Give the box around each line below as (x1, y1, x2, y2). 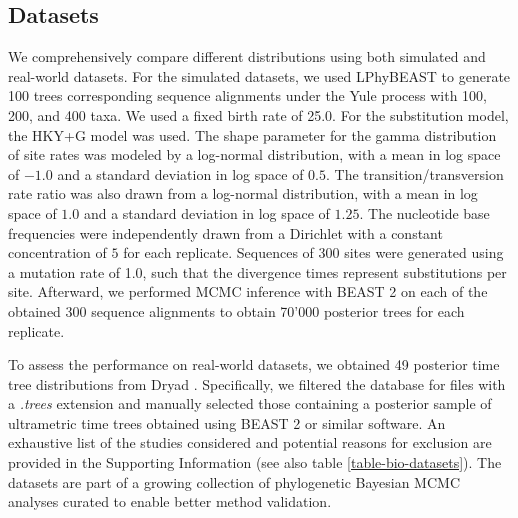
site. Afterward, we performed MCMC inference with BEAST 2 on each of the (8, 281, 488, 302)
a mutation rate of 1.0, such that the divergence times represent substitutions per (8, 261, 507, 282)
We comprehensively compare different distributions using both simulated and (8, 46, 486, 67)
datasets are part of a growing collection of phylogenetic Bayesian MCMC (8, 471, 461, 492)
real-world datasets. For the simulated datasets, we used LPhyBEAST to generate (8, 65, 511, 86)
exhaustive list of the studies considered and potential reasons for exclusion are (8, 432, 492, 453)
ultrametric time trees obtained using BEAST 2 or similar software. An (8, 412, 446, 433)
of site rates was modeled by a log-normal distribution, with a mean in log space (8, 144, 501, 165)
